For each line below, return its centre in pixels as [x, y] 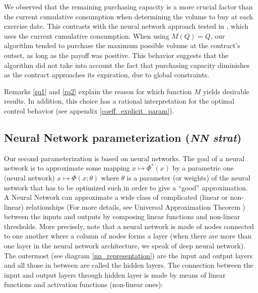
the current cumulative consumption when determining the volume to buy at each [129, 16]
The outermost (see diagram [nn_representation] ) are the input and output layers [129, 255]
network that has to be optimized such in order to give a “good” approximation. [126, 187]
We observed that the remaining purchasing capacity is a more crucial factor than [129, 6]
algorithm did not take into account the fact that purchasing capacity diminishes [127, 65]
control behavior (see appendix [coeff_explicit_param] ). [89, 110]
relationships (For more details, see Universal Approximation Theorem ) [136, 206]
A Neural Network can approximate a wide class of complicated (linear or [116, 197]
